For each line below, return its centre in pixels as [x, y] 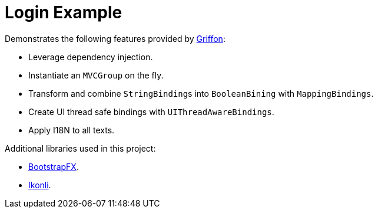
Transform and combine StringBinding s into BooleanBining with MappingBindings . [201, 93]
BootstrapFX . [54, 166]
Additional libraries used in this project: [80, 148]
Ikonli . [40, 185]
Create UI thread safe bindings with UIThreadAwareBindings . [151, 112]
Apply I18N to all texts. [72, 130]
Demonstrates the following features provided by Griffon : [115, 38]
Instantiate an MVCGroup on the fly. [96, 75]
